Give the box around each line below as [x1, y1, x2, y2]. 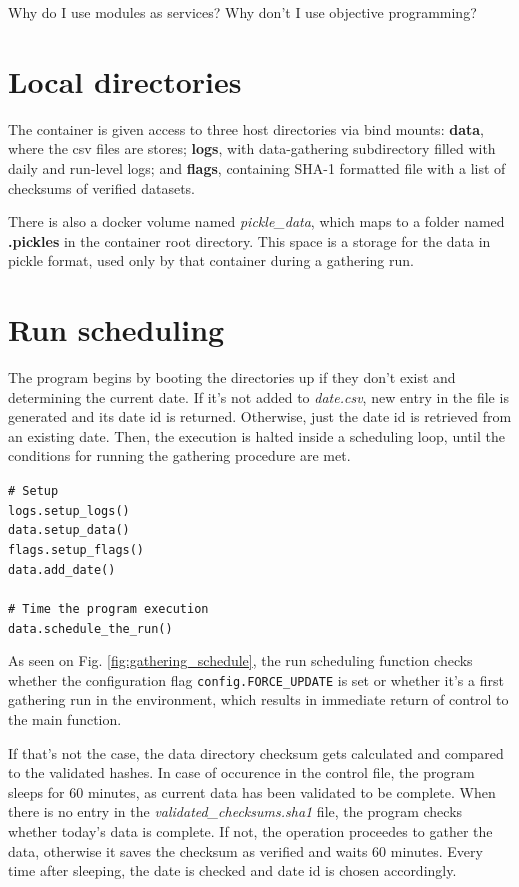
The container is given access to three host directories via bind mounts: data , [8, 118, 484, 139]
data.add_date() [8, 562, 116, 577]
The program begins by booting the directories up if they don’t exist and [8, 367, 456, 387]
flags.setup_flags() [8, 542, 145, 557]
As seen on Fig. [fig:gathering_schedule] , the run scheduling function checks [8, 650, 473, 671]
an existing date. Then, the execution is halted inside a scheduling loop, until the [8, 425, 505, 446]
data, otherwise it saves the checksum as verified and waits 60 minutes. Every [8, 840, 483, 861]
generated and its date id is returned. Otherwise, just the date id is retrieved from [8, 406, 512, 427]
